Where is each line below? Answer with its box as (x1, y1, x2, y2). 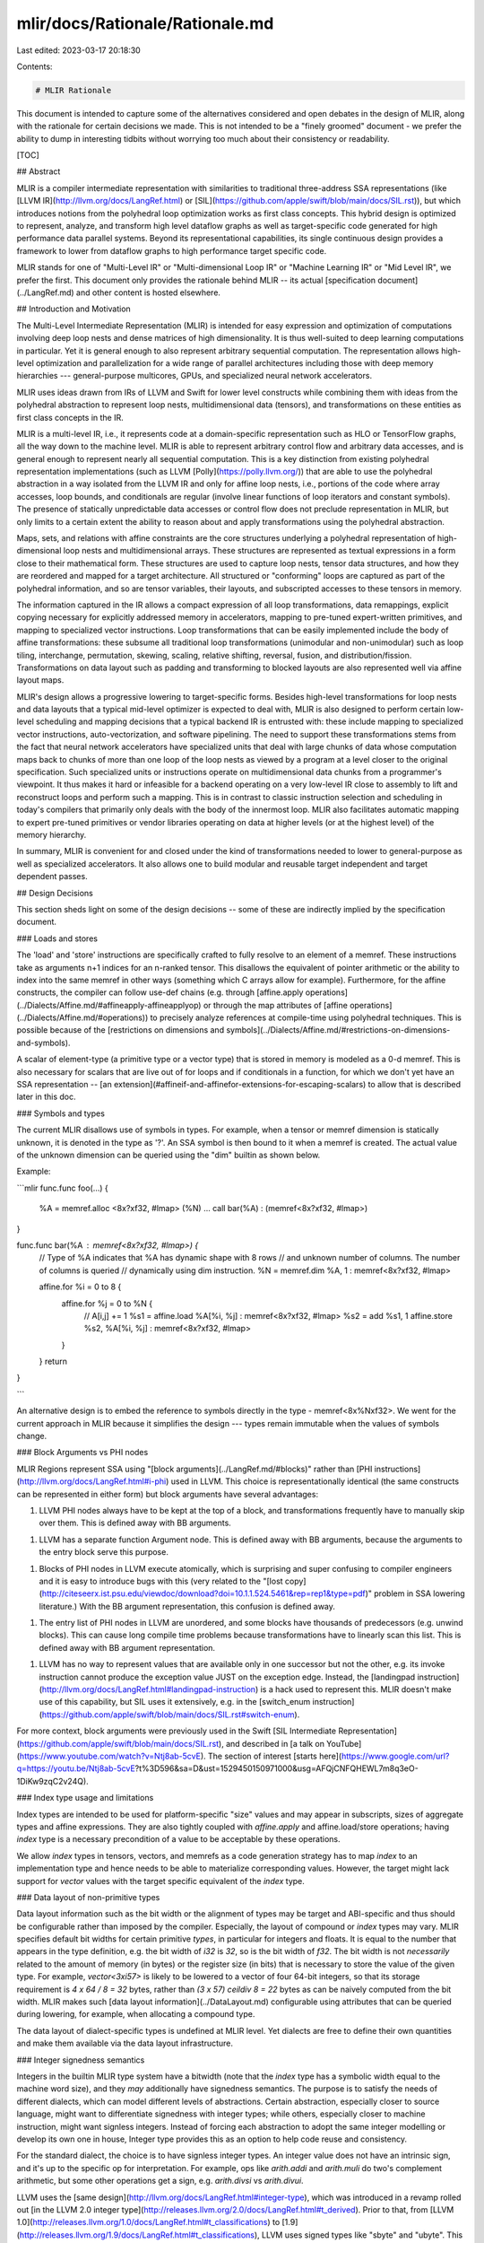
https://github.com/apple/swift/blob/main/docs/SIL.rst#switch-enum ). (41, 1709, 300, 1720)
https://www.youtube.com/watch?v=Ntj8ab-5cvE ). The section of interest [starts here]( (19, 1750, 342, 1761)
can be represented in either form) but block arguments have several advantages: (16, 1488, 318, 1499)
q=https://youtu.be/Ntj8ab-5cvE (16, 1763, 136, 1774)
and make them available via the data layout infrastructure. (16, 2038, 233, 2049)
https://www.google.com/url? (341, 1750, 450, 1761)
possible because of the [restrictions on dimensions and (16, 1025, 224, 1035)
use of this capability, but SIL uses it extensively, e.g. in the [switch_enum (39, 1697, 311, 1707)
